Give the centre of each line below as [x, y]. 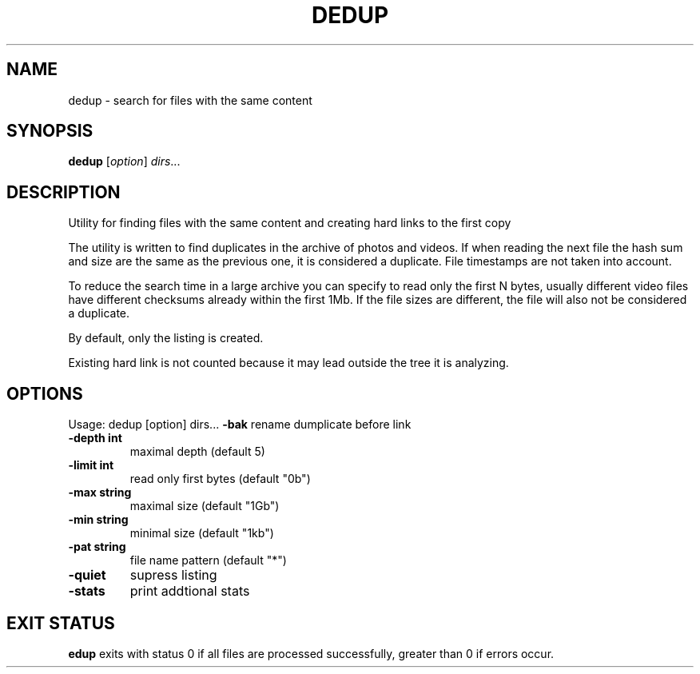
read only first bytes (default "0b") [220, 479]
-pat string [97, 547]
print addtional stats [190, 591]
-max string [100, 493]
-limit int [91, 465]
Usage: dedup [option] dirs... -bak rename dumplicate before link [240, 425]
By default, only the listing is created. [166, 338]
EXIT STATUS [61, 623]
